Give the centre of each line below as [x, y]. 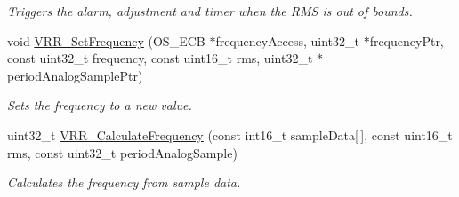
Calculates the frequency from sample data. [124, 182]
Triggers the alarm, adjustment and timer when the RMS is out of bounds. [210, 11]
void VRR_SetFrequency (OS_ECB [106, 40]
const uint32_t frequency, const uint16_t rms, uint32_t [160, 58]
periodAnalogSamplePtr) [75, 75]
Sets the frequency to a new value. [100, 105]
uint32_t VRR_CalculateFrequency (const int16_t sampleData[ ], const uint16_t [230, 134]
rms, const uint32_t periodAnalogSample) [122, 152]
